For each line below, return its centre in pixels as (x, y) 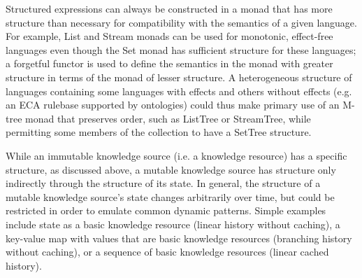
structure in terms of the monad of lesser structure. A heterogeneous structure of (179, 77)
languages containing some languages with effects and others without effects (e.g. (179, 91)
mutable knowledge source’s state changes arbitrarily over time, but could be (170, 196)
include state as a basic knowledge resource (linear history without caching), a (173, 224)
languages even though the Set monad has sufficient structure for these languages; (181, 49)
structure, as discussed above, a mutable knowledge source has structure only (171, 169)
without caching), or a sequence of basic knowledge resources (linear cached (167, 252)
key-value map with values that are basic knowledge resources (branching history (179, 238)
